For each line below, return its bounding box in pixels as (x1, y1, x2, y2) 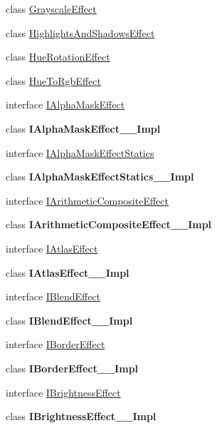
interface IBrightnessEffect (6, 384, 121, 399)
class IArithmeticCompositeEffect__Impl (6, 217, 212, 232)
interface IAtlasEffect (6, 240, 98, 255)
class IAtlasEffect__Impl (6, 265, 129, 280)
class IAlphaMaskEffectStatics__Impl (6, 169, 194, 184)
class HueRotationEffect (6, 49, 110, 64)
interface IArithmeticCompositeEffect (6, 193, 169, 208)
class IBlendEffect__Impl (6, 312, 133, 327)
